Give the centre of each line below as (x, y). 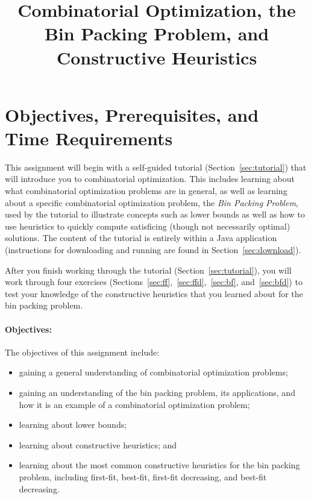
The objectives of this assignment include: (82, 352)
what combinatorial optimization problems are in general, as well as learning (146, 191)
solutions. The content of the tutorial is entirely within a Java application (141, 238)
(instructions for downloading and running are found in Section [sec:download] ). (153, 250)
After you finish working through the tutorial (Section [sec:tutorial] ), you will (148, 270)
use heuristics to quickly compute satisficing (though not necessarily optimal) (148, 226)
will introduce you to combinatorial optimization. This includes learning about (150, 179)
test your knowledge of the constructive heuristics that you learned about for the (154, 293)
